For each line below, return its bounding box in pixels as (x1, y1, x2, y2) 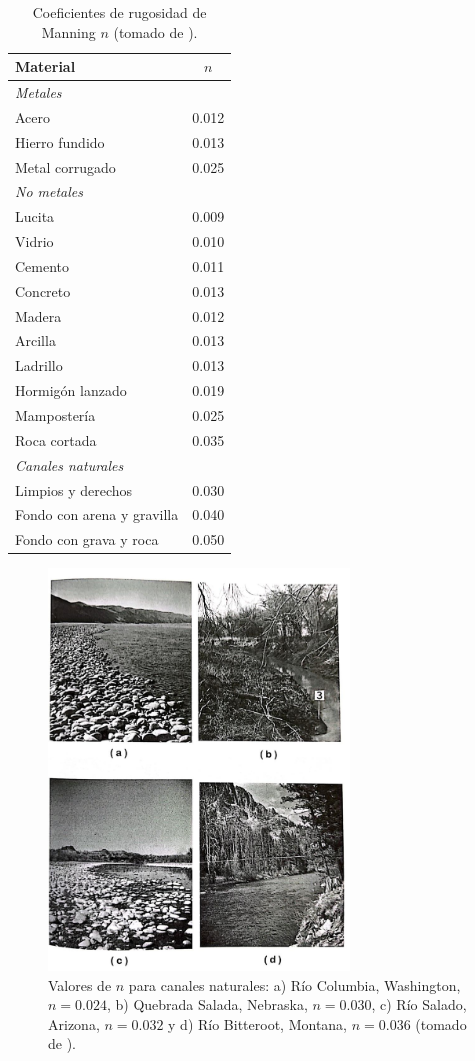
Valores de (48, 974, 112, 995)
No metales (15, 181, 84, 202)
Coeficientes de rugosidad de (32, 2, 207, 22)
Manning (41, 21, 96, 42)
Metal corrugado (15, 156, 116, 177)
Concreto (15, 280, 71, 301)
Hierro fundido (15, 131, 105, 152)
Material (15, 56, 76, 77)
